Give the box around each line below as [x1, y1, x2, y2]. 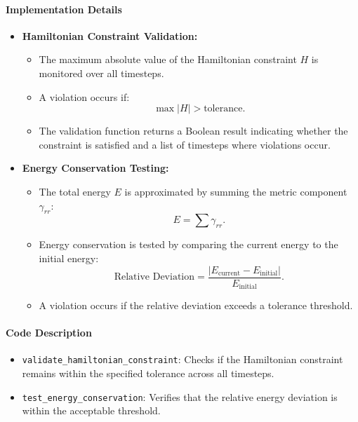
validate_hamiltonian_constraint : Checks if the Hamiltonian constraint [22, 352, 343, 367]
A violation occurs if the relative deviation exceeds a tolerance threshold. [39, 298, 353, 313]
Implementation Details [6, 1, 122, 16]
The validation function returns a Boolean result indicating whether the [39, 123, 348, 138]
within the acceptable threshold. [22, 403, 161, 418]
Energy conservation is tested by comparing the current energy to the [39, 237, 338, 252]
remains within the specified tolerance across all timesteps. [22, 366, 274, 381]
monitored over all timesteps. [39, 65, 164, 80]
